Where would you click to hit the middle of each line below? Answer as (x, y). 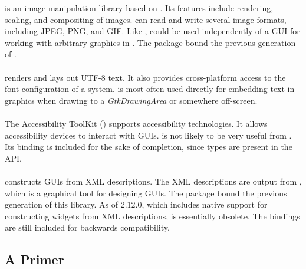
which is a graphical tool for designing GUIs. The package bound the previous (146, 193)
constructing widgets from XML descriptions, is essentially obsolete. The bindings (152, 216)
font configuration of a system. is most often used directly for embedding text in (150, 89)
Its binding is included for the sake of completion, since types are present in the (149, 147)
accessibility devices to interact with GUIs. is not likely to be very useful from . (148, 135)
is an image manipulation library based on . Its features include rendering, (139, 8)
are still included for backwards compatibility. (87, 227)
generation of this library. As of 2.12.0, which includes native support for (136, 204)
